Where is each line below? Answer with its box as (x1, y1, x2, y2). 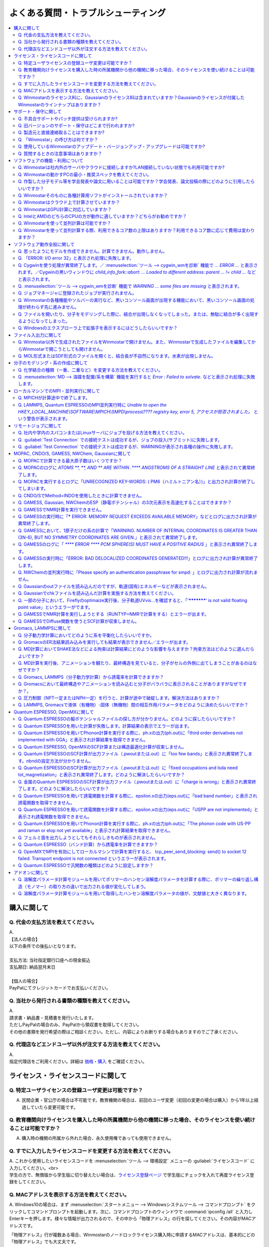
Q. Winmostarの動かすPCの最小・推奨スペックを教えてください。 (18, 171, 152, 177)
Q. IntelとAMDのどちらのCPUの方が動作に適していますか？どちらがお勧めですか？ (18, 213, 187, 219)
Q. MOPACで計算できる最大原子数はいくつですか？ (18, 457, 123, 463)
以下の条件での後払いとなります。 (9, 943, 79, 949)
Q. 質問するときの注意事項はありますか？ (18, 150, 103, 157)
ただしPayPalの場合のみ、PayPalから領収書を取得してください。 (9, 1022, 142, 1028)
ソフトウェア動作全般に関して (13, 241, 75, 247)
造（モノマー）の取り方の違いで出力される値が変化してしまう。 (18, 883, 149, 889)
